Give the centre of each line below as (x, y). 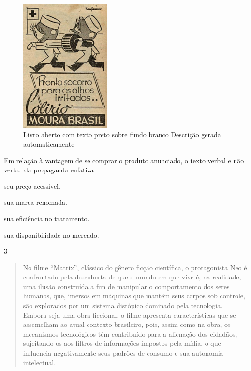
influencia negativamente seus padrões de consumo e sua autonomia (123, 353)
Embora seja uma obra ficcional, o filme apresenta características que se (129, 315)
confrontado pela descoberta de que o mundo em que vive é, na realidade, (132, 277)
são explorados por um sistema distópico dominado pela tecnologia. (123, 305)
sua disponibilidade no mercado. (52, 235)
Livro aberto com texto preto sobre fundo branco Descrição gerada (122, 134)
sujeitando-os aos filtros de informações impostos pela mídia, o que (122, 343)
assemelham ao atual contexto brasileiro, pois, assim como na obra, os (127, 324)
